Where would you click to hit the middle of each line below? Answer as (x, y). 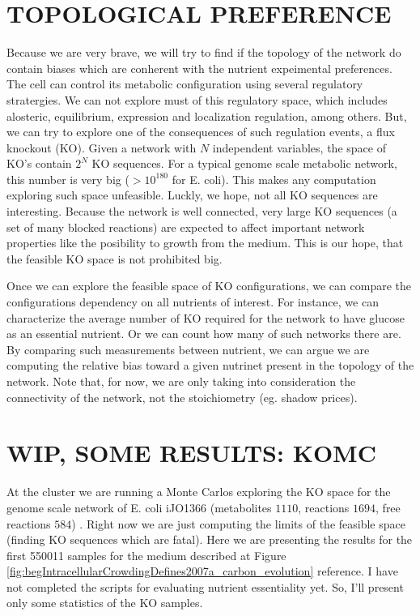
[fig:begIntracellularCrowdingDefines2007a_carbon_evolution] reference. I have (202, 571)
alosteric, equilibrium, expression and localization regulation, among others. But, (207, 115)
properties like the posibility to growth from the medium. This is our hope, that (205, 243)
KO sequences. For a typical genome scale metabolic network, (244, 163)
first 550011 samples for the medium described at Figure (146, 555)
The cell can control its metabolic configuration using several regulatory (185, 84)
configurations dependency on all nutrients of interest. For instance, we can (193, 302)
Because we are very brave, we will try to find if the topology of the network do (204, 52)
